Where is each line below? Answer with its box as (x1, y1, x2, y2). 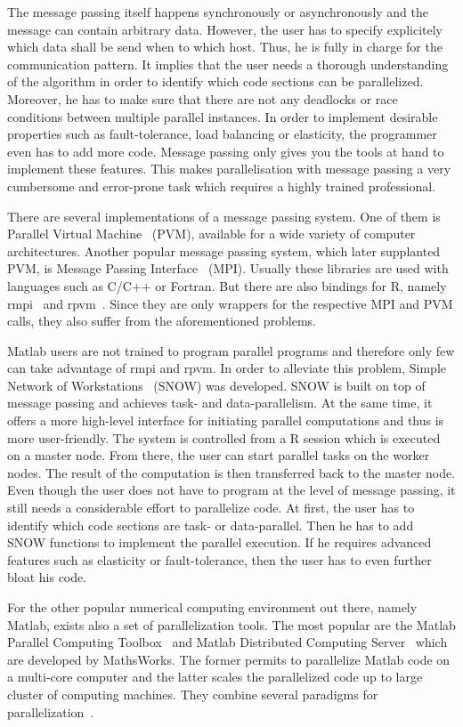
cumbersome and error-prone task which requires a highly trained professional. (7, 176, 436, 195)
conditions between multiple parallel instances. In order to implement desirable (7, 107, 438, 125)
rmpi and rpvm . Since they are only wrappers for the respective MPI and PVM (7, 294, 453, 312)
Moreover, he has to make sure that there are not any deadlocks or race (7, 89, 398, 108)
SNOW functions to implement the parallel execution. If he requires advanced (7, 533, 432, 552)
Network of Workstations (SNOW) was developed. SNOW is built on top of (7, 376, 426, 394)
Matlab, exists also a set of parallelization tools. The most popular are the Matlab (7, 615, 456, 634)
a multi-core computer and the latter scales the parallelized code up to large (7, 667, 423, 686)
